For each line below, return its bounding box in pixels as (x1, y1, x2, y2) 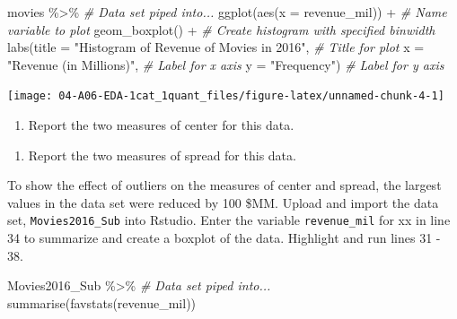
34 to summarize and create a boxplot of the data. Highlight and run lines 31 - (7, 228, 441, 247)
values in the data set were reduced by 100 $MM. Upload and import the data (7, 193, 439, 211)
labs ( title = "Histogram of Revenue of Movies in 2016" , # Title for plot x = (7, 38, 425, 56)
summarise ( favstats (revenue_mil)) (7, 293, 197, 312)
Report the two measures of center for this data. (28, 116, 294, 134)
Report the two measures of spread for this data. (28, 145, 296, 164)
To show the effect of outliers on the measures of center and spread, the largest (7, 176, 442, 194)
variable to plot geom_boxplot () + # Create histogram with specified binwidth (7, 20, 435, 39)
